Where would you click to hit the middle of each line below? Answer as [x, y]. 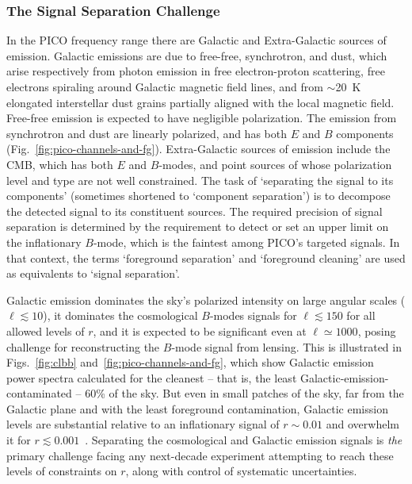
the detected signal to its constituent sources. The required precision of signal [195, 211]
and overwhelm [362, 424]
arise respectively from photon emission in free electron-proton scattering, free [196, 71]
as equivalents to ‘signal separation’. [93, 273]
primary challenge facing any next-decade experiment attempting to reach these [200, 455]
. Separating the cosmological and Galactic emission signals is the [244, 440]
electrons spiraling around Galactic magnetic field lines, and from [165, 86]
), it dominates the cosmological [120, 315]
